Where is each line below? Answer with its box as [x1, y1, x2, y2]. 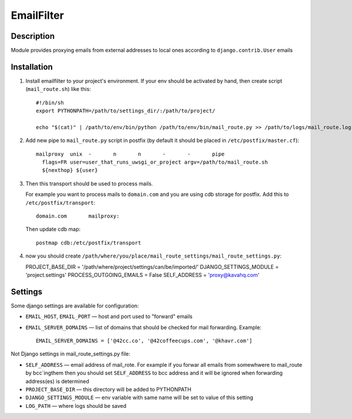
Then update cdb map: [25, 226, 81, 233]
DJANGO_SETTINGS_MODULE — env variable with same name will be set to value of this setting [25, 394, 253, 401]
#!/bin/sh [36, 99, 64, 106]
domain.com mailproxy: [36, 213, 120, 219]
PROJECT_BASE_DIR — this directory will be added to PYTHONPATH [25, 386, 192, 393]
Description [11, 31, 55, 41]
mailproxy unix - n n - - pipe [36, 150, 225, 157]
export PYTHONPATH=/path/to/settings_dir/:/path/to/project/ [36, 107, 215, 114]
